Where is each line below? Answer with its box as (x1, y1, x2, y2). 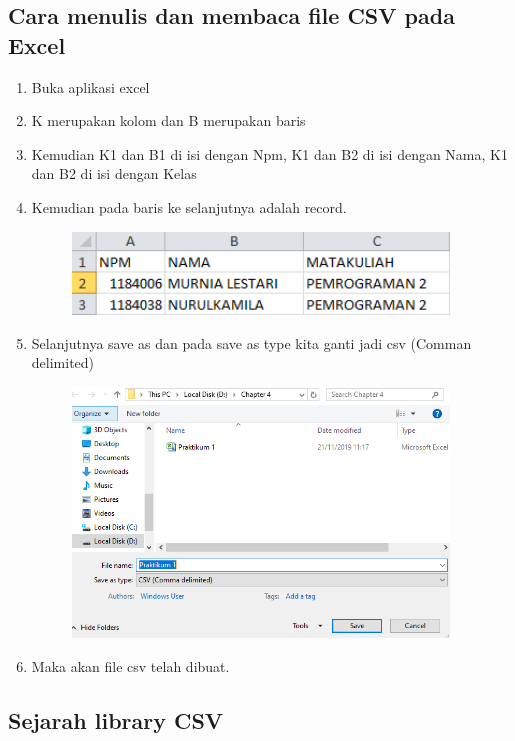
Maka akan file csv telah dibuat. (31, 656, 230, 677)
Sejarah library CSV (8, 705, 224, 736)
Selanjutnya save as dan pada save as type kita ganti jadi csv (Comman (31, 332, 472, 353)
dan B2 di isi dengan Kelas (31, 163, 197, 184)
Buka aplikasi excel (31, 76, 150, 97)
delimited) (31, 352, 95, 373)
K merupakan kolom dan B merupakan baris (31, 110, 306, 131)
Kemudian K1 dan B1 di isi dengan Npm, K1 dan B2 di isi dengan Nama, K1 (31, 143, 508, 164)
